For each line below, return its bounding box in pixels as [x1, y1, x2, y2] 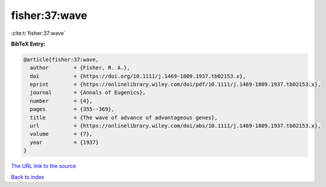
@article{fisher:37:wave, [23, 56, 99, 63]
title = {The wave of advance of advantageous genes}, [30, 114, 218, 121]
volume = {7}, [30, 131, 93, 137]
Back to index [11, 173, 45, 180]
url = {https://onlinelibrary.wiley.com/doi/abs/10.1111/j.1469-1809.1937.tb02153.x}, [30, 122, 321, 130]
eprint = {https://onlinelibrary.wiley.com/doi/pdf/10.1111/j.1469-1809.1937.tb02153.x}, [30, 81, 321, 88]
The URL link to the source [11, 163, 77, 170]
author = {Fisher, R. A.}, [30, 65, 131, 71]
